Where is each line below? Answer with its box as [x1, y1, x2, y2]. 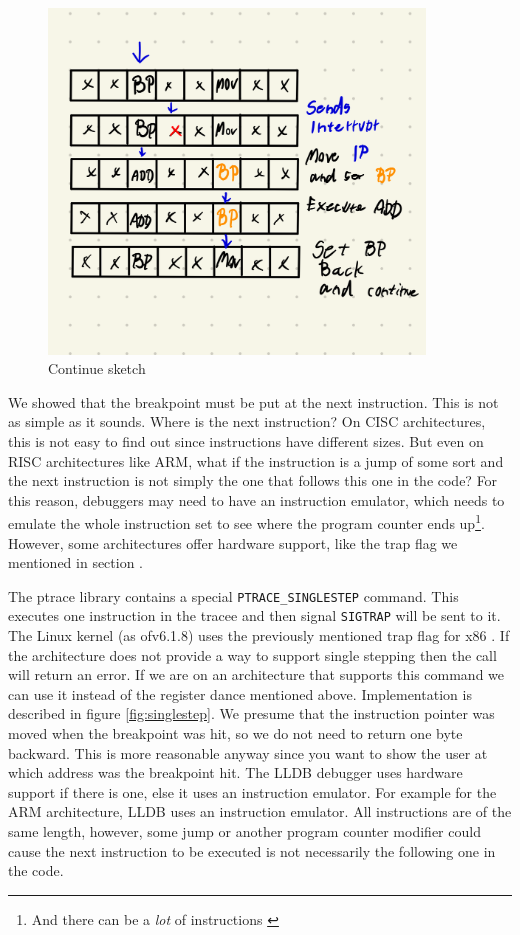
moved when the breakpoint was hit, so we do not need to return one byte [8, 723, 463, 744]
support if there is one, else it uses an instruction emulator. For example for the [8, 781, 497, 802]
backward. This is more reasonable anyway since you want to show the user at [8, 742, 488, 763]
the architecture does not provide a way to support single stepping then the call [8, 644, 497, 665]
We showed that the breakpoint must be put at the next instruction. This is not [8, 391, 499, 412]
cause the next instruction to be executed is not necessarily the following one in [8, 840, 496, 861]
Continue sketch [48, 358, 146, 379]
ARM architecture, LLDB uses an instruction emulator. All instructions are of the [8, 801, 512, 822]
